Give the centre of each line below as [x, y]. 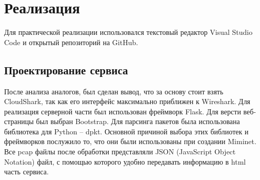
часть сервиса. [26, 172]
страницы [19, 121]
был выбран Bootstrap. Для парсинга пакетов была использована [138, 121]
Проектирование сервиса [66, 69]
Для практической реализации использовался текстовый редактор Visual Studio [128, 32]
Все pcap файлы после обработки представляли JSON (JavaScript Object [120, 152]
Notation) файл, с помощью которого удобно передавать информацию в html [125, 161]
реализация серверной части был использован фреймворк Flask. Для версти [123, 111]
